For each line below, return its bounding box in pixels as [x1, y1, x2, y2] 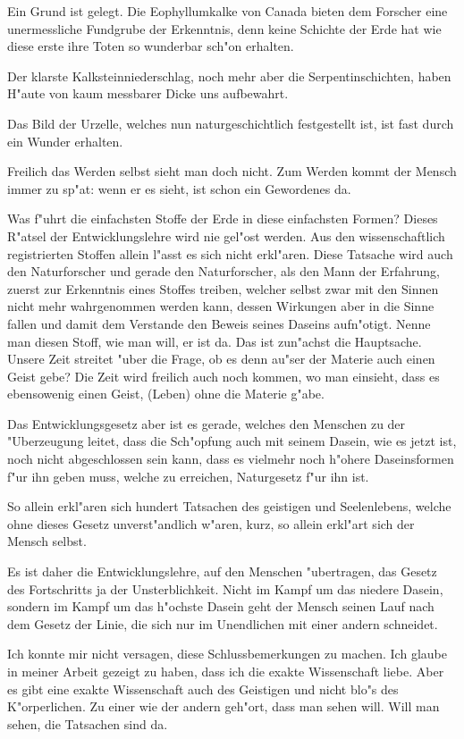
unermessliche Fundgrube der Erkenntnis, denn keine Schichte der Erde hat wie [7, 19, 442, 38]
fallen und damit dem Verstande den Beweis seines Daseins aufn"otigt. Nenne [7, 314, 431, 332]
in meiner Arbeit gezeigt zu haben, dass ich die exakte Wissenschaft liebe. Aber [7, 662, 444, 680]
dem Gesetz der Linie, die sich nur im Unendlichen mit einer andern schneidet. [7, 614, 438, 633]
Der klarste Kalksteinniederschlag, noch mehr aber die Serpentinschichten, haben [7, 66, 451, 85]
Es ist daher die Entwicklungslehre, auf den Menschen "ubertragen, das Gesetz [7, 562, 437, 581]
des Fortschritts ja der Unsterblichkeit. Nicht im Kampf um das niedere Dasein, [7, 579, 443, 598]
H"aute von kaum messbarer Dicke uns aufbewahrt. [7, 84, 289, 103]
